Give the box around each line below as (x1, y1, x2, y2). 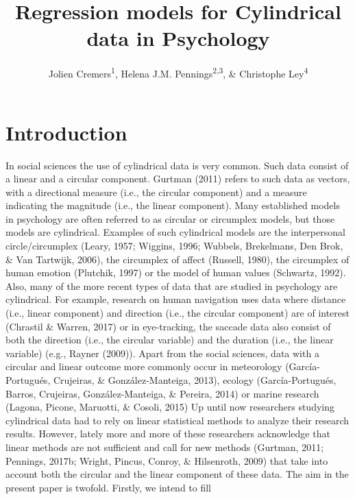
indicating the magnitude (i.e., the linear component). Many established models (5, 198, 340, 212)
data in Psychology (86, 24, 270, 52)
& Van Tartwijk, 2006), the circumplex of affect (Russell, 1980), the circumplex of (5, 252, 350, 266)
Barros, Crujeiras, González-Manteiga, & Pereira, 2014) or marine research (5, 386, 319, 400)
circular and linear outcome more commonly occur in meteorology (5, 359, 282, 374)
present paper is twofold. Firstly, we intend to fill (5, 480, 212, 494)
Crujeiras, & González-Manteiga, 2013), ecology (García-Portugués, (53, 373, 336, 387)
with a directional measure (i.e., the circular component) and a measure (5, 184, 307, 199)
